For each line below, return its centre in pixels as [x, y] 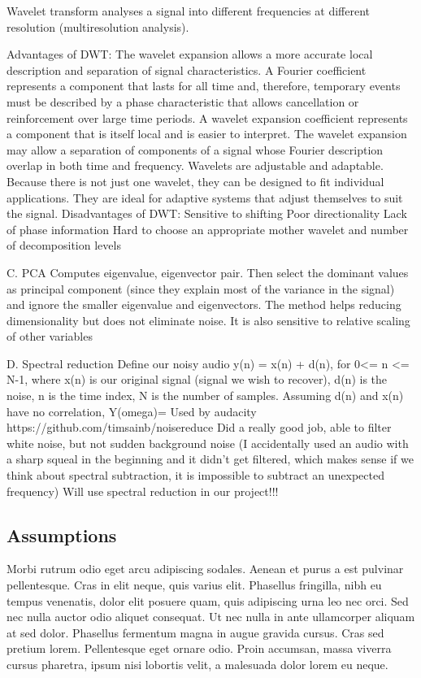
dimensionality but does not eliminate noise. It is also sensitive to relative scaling [208, 320]
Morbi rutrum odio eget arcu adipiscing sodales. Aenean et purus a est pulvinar [205, 569]
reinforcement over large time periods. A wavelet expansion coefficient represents [207, 117]
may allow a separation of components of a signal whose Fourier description [195, 149]
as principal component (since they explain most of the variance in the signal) [201, 288]
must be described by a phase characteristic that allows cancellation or [183, 101]
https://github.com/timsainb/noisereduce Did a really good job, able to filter [199, 427]
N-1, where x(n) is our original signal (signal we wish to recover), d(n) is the [197, 379]
